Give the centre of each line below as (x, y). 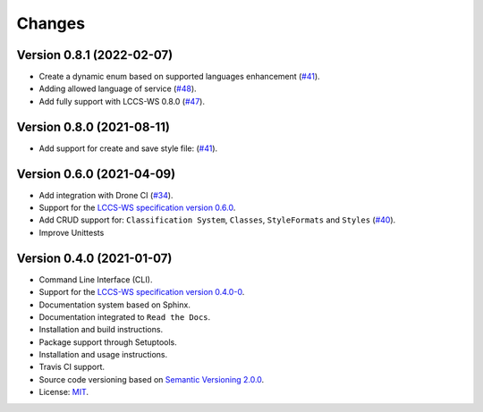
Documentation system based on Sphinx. (115, 305)
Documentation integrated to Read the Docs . (125, 316)
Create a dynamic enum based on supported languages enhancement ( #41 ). (180, 77)
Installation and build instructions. (101, 330)
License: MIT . (64, 392)
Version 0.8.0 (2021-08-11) (93, 126)
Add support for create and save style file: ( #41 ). (128, 148)
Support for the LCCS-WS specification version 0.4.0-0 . (142, 292)
